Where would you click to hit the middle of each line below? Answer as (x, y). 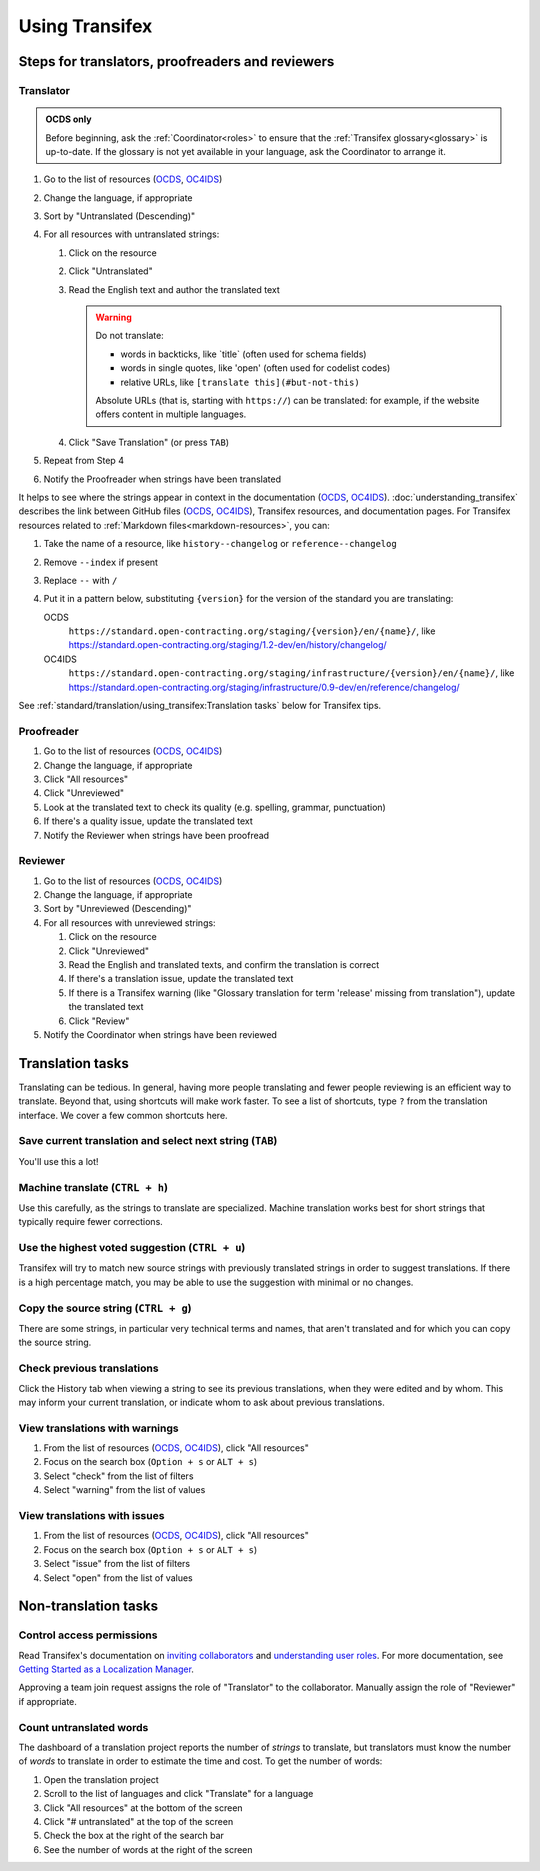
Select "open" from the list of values (118, 1577)
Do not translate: (129, 336)
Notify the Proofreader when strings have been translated (162, 479)
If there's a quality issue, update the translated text (148, 821)
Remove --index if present (101, 562)
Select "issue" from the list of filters (117, 1564)
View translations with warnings (98, 1428)
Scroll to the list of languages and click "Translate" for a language (178, 1794)
